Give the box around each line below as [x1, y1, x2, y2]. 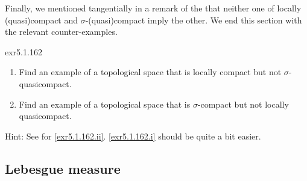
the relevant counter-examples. [5, 25, 118, 38]
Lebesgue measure [5, 159, 121, 177]
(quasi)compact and [5, 13, 78, 26]
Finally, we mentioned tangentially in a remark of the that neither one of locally [5, 2, 302, 14]
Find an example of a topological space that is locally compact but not [19, 66, 282, 78]
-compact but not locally [197, 97, 289, 110]
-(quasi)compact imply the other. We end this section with [85, 13, 302, 26]
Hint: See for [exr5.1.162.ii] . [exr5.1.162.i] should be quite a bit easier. [5, 129, 261, 142]
